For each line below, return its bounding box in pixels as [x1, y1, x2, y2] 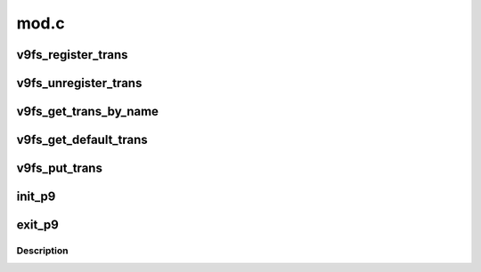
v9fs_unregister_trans [16, 76, 143, 91]
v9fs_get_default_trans [16, 132, 149, 148]
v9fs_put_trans [16, 161, 102, 176]
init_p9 [16, 189, 56, 204]
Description [16, 244, 69, 257]
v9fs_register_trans [16, 47, 128, 62]
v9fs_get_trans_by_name [16, 104, 159, 119]
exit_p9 [16, 218, 60, 233]
